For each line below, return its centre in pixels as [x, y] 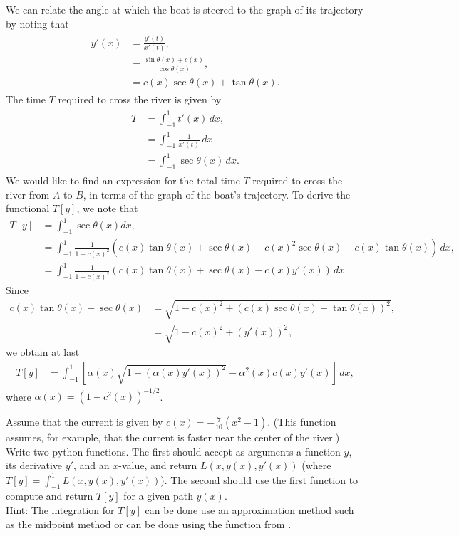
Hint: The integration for [60, 509]
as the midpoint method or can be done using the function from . [149, 524]
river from [28, 194]
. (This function [302, 422]
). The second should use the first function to [259, 479]
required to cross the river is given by [140, 99]
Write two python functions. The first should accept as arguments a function [173, 451]
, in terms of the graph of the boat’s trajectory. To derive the [217, 194]
